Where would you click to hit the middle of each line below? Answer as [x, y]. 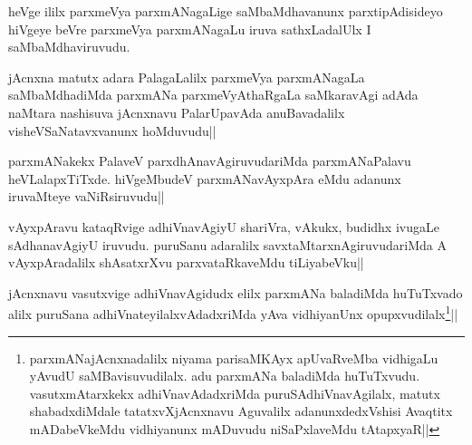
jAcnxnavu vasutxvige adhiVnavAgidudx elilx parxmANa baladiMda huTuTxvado [236, 292]
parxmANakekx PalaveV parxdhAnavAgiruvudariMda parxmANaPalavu [210, 161]
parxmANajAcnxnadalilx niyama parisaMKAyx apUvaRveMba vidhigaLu [234, 358]
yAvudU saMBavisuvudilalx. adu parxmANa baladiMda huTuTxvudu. [225, 376]
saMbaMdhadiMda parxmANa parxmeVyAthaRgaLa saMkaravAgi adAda [213, 95]
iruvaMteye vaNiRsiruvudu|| [87, 196]
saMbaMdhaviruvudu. [69, 47]
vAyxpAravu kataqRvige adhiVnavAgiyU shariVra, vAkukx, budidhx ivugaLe [224, 226]
